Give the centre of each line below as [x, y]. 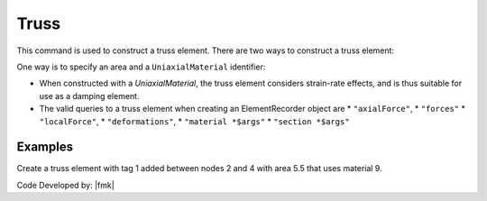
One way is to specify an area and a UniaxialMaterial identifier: [141, 67]
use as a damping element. [89, 96]
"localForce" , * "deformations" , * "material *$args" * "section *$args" [195, 121]
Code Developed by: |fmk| [65, 185]
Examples [45, 147]
